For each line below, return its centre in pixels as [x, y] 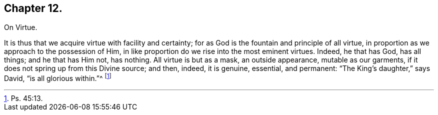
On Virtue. [21, 27]
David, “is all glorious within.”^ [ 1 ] [58, 78]
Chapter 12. [33, 8]
